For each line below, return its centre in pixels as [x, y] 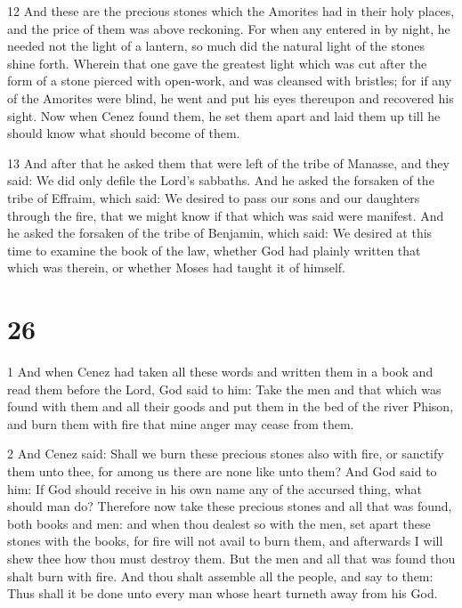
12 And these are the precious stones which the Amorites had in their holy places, [231, 11]
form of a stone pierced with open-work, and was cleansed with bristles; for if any [230, 81]
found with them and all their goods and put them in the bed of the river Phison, [231, 406]
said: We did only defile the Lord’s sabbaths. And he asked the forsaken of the [221, 180]
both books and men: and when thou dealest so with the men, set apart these [219, 523]
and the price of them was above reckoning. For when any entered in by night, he [229, 28]
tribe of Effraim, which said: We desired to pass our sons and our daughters [214, 197]
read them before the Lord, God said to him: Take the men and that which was [224, 389]
